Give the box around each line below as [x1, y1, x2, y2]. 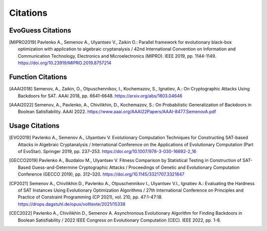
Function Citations [9, 73, 67, 81]
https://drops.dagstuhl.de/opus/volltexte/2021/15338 [18, 201, 126, 207]
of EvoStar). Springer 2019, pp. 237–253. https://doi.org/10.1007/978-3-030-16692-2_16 [18, 149, 197, 154]
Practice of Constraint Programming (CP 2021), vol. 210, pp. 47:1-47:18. [18, 194, 163, 200]
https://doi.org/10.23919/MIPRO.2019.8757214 [18, 60, 112, 66]
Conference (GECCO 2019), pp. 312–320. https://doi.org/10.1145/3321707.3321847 [18, 171, 185, 177]
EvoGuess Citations [9, 26, 71, 35]
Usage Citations [9, 121, 60, 130]
